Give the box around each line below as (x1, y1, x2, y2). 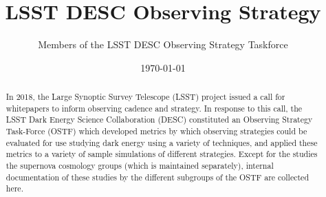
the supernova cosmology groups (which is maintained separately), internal (6, 160, 274, 172)
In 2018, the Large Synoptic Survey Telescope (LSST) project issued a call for (6, 91, 285, 103)
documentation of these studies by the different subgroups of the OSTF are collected (6, 171, 309, 183)
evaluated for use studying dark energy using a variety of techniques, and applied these (6, 136, 318, 148)
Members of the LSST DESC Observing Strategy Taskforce (38, 37, 288, 52)
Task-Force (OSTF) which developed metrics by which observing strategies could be (6, 125, 307, 137)
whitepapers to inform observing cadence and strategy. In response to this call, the (6, 102, 303, 114)
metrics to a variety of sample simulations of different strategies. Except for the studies (6, 148, 318, 160)
